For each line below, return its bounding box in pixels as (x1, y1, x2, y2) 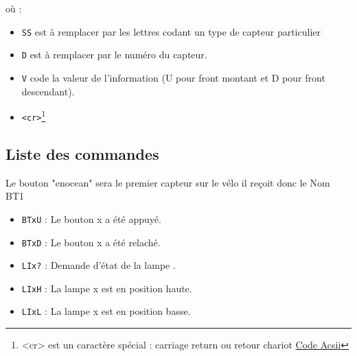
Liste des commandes (5, 143, 159, 164)
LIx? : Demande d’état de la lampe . (21, 258, 176, 272)
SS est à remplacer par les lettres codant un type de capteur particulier (21, 24, 321, 38)
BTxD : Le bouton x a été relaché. (21, 235, 161, 249)
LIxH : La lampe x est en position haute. (21, 281, 192, 295)
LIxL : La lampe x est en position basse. (21, 304, 191, 318)
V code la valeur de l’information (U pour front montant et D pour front (21, 70, 325, 84)
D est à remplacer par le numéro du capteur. (21, 47, 207, 62)
